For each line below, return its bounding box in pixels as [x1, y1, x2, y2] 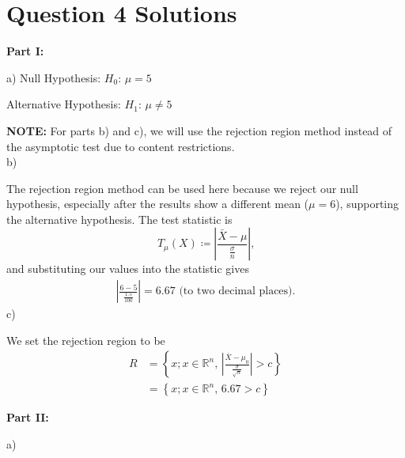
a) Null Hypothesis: [6, 69, 101, 85]
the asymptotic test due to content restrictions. [6, 138, 235, 154]
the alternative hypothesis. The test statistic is [6, 210, 233, 227]
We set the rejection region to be [6, 331, 165, 348]
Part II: [6, 409, 49, 426]
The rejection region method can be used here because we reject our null [6, 180, 358, 196]
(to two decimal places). [179, 286, 296, 297]
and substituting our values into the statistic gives [6, 260, 249, 277]
